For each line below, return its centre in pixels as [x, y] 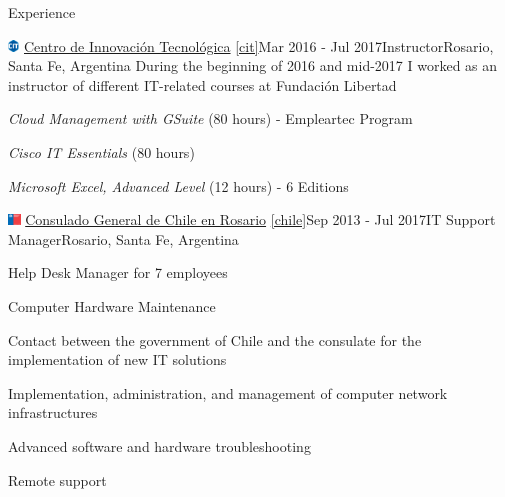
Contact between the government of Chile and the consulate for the [215, 339]
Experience [42, 12]
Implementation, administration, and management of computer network [228, 392]
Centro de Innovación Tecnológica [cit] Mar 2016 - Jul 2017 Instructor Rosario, [259, 45]
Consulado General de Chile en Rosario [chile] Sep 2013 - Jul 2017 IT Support [260, 219]
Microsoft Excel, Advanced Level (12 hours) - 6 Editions [178, 185]
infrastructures [53, 412]
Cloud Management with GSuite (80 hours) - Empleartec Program [210, 118]
